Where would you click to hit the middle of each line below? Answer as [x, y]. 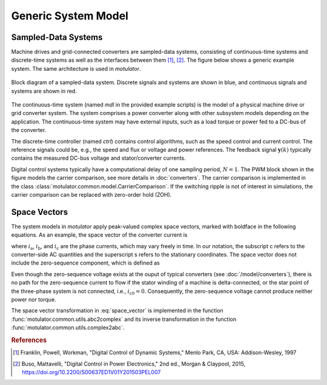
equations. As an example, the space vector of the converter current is [99, 235]
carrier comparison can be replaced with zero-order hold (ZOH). [91, 194]
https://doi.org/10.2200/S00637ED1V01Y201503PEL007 [91, 372]
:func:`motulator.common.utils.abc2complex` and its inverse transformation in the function [124, 319]
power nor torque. [34, 299]
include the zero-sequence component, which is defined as [85, 263]
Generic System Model [70, 16]
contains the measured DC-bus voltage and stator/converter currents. [98, 158]
